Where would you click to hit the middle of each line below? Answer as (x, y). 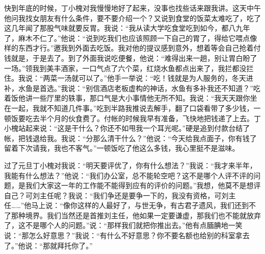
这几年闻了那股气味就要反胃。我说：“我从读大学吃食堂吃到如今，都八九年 (127, 28)
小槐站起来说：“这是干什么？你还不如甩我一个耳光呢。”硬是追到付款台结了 (127, 128)
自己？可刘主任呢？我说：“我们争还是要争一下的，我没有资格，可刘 (116, 195)
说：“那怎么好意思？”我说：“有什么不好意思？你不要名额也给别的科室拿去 (127, 235)
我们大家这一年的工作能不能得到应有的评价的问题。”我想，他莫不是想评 (143, 185)
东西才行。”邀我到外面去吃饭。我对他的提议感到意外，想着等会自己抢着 (136, 48)
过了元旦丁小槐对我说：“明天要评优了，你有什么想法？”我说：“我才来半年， (130, 165)
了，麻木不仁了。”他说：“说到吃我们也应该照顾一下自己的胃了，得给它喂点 (127, 38)
